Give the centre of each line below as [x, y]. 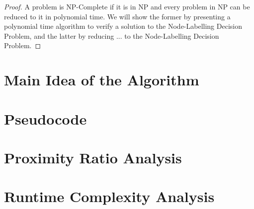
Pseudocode [45, 118]
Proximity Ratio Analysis [93, 157]
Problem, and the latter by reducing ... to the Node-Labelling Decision [112, 35]
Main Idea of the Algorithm [102, 80]
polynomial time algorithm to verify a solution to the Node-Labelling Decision [123, 26]
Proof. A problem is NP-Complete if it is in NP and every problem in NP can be [127, 6]
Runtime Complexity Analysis [109, 196]
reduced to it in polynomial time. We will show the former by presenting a [117, 16]
